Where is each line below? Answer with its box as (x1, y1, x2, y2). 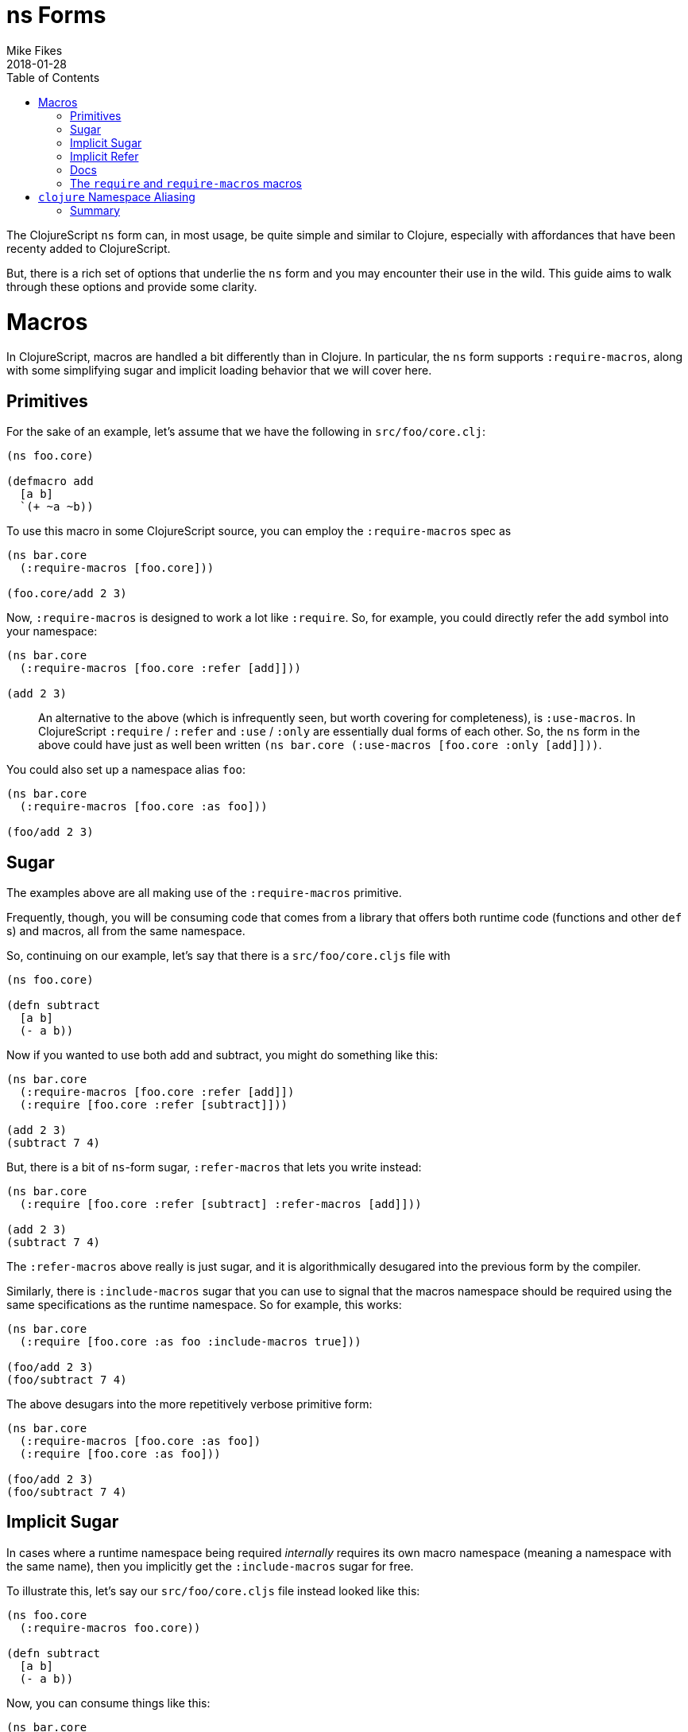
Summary (70, 203, 121, 217)
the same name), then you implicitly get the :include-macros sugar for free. (6, 1559, 414, 1573)
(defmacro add (6, 475, 94, 488)
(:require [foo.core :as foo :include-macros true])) (19, 1334, 361, 1348)
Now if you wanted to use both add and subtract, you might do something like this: (6, 1047, 439, 1062)
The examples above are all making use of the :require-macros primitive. (6, 885, 402, 899)
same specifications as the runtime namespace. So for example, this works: (6, 1297, 402, 1311)
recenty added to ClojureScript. (6, 241, 171, 255)
